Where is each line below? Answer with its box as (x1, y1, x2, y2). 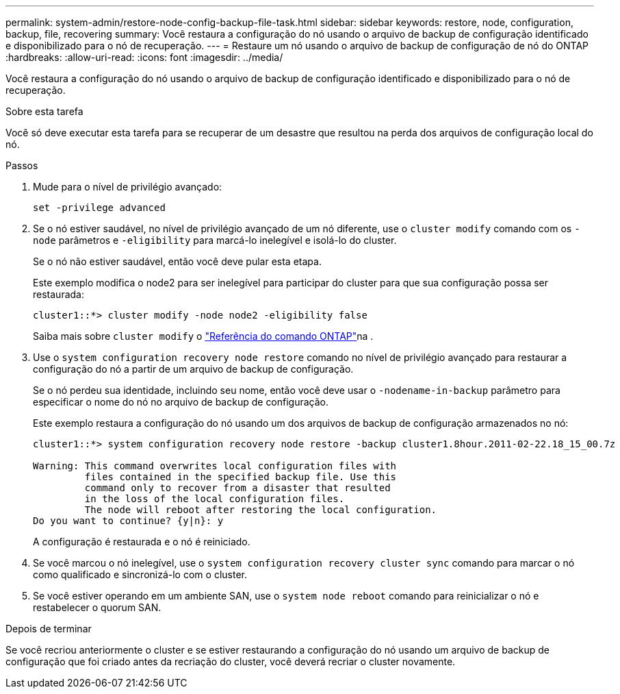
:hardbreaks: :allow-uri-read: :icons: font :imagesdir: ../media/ (5, 51, 283, 63)
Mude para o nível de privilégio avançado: (33, 181, 222, 193)
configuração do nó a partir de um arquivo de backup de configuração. (33, 363, 354, 375)
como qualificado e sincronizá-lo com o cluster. (33, 569, 247, 580)
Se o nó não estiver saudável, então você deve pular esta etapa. (33, 256, 322, 267)
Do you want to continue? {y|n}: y (33, 515, 224, 526)
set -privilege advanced (33, 202, 166, 213)
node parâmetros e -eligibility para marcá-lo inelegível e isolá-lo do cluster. (33, 234, 397, 246)
